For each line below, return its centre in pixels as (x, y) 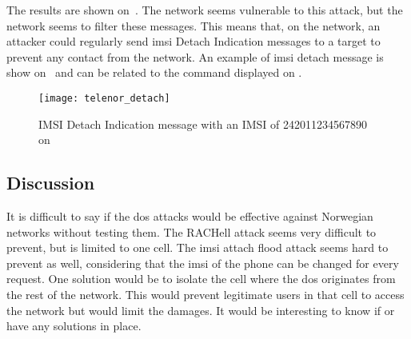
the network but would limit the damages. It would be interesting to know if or (201, 310)
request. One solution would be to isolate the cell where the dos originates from (201, 279)
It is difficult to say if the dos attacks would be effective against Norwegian (190, 216)
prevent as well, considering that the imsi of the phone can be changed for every (203, 263)
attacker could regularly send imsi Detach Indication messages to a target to (194, 41)
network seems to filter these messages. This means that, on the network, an (194, 25)
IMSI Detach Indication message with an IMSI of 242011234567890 (203, 124)
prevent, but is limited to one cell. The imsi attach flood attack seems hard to (198, 247)
